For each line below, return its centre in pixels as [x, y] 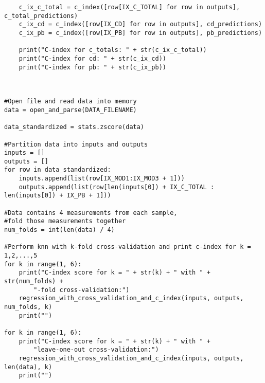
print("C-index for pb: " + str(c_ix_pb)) [92, 67]
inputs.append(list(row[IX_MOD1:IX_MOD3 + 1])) [102, 179]
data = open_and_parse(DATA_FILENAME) [70, 110]
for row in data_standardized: [58, 170]
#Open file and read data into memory [70, 102]
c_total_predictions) [41, 16]
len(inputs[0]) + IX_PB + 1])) [58, 196]
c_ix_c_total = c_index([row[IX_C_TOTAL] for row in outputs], [129, 7]
